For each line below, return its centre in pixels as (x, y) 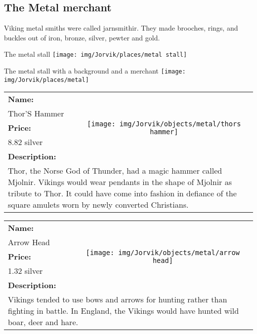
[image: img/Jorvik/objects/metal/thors (164, 124)
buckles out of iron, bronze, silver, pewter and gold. (82, 37)
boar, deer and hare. (43, 322)
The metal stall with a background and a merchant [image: (95, 71)
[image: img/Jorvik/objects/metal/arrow (163, 252)
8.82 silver (25, 142)
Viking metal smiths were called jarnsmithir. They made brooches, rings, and (121, 28)
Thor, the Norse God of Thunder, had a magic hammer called (115, 171)
